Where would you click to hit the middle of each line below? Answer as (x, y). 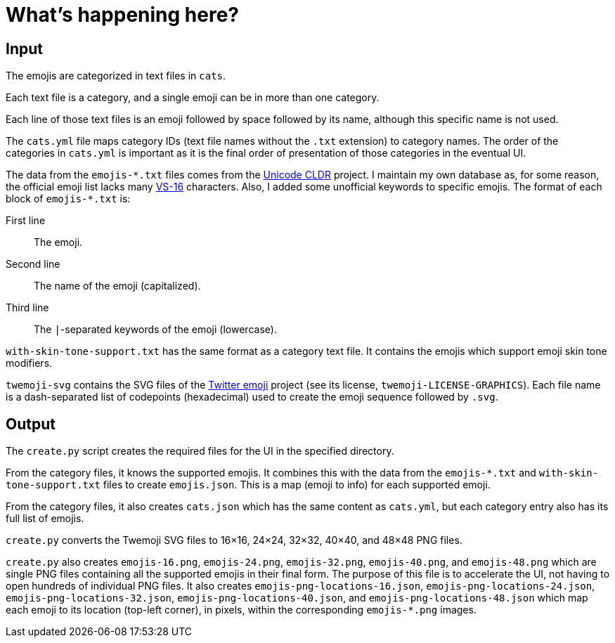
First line (26, 221)
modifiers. (29, 363)
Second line (33, 264)
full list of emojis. (45, 519)
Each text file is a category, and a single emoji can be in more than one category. (193, 98)
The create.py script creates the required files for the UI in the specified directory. (200, 451)
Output (31, 424)
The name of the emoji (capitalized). (117, 286)
